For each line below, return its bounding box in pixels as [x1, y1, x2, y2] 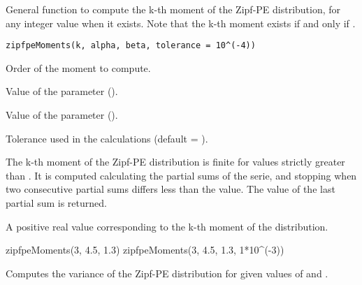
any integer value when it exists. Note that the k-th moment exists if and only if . [6, 15, 356, 30]
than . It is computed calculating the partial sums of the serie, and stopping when [6, 168, 357, 182]
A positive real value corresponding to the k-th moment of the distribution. [6, 219, 328, 233]
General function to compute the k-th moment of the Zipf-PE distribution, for [6, 2, 341, 16]
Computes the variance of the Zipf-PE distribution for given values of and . [6, 265, 328, 280]
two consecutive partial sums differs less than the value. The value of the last [6, 182, 335, 196]
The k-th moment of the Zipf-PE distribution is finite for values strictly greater [6, 154, 345, 169]
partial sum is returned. [6, 196, 107, 210]
